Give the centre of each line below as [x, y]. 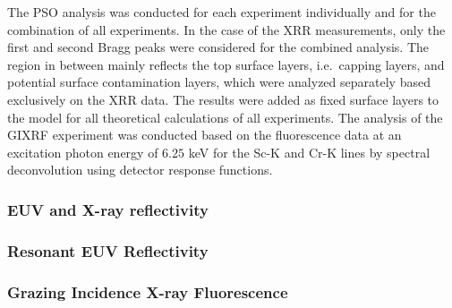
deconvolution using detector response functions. [140, 170]
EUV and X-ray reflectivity [108, 209]
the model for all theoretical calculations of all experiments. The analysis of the [225, 117]
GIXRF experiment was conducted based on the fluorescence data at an [205, 135]
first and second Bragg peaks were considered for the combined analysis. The [218, 47]
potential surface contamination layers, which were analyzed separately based [219, 82]
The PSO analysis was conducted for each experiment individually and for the [222, 12]
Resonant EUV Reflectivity [108, 250]
